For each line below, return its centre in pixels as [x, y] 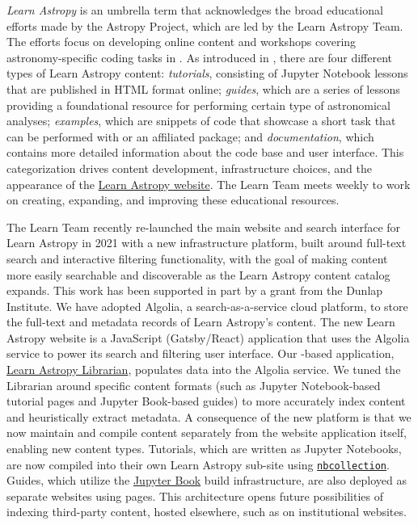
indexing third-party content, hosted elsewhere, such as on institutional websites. [207, 512]
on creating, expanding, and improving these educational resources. [173, 200]
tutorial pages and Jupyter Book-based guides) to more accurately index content [206, 401]
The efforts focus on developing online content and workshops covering [182, 42]
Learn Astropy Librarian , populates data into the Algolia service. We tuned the [204, 370]
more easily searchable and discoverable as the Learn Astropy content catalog [198, 274]
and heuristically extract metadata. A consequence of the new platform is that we [209, 416]
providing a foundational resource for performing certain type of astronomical [198, 105]
